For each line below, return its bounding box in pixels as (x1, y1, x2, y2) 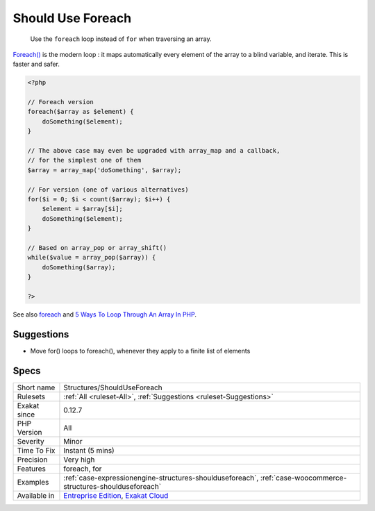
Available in (17, 490, 55, 500)
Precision (17, 455, 48, 464)
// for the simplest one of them (27, 156, 142, 165)
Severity (17, 436, 44, 446)
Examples (17, 477, 49, 487)
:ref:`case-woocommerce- (260, 473, 347, 483)
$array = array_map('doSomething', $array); (27, 166, 182, 174)
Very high (63, 455, 95, 464)
